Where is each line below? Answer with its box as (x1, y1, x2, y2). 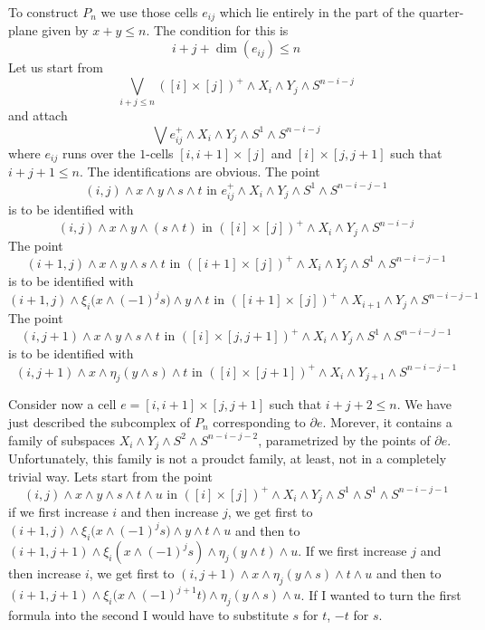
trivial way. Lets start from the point (8, 466, 214, 485)
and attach (8, 106, 68, 125)
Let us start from (8, 58, 104, 77)
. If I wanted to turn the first (300, 585, 461, 604)
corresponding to (213, 412, 306, 431)
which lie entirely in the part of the (219, 3, 415, 21)
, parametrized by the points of (258, 430, 431, 449)
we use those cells (100, 3, 198, 21)
